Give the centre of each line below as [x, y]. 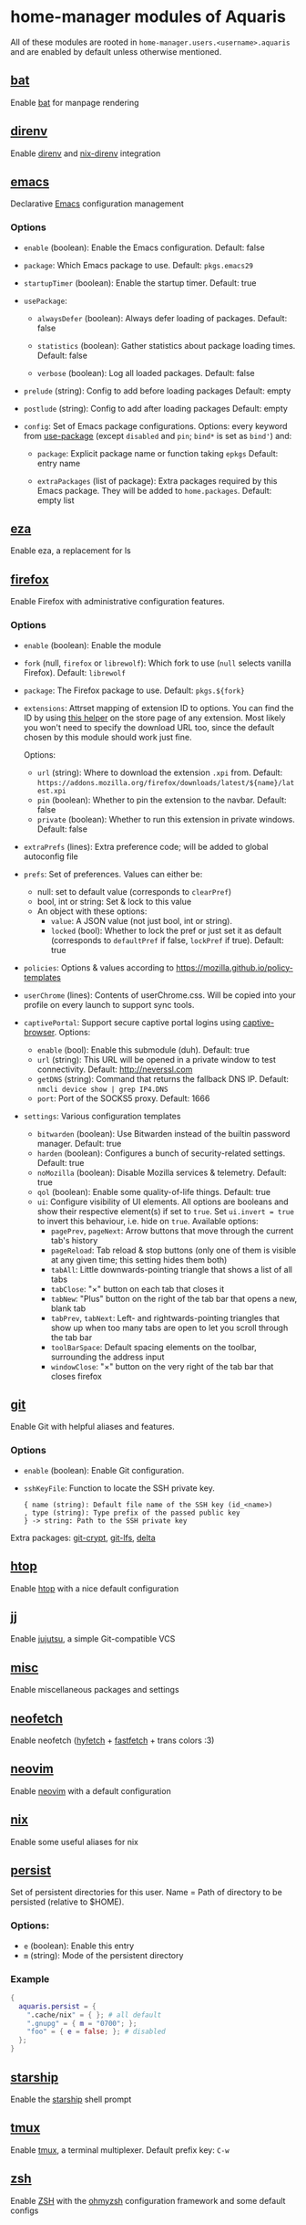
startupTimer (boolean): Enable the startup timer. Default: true [140, 283]
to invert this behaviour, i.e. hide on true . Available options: [148, 1221]
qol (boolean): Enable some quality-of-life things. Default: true [154, 1191]
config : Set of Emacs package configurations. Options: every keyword [155, 425]
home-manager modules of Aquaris [148, 17]
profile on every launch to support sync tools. [109, 1004]
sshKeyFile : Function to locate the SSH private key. [119, 1488]
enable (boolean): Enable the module [92, 645]
